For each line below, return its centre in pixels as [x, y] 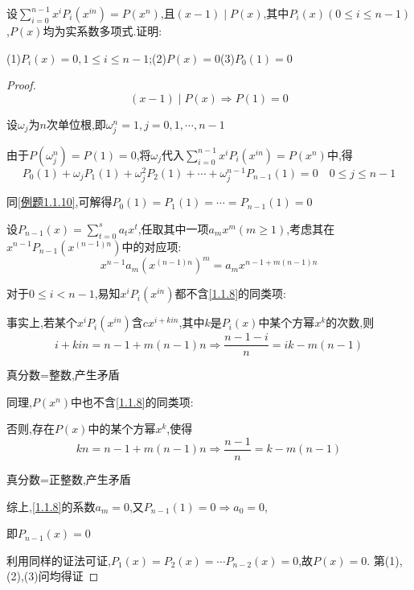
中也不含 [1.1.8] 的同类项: [132, 401]
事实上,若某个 [42, 322]
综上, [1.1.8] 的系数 [51, 506]
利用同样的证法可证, [59, 560]
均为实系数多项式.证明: [102, 31]
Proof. [21, 85]
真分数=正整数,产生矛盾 [69, 479]
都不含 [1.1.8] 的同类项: [230, 293]
